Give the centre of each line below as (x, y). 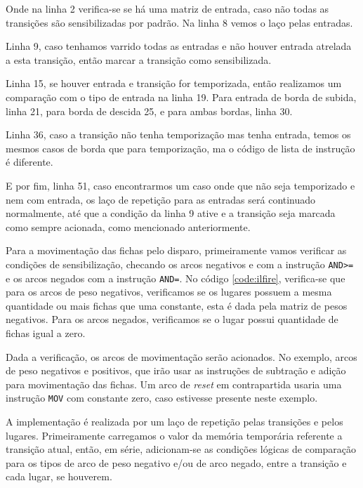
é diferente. (29, 162)
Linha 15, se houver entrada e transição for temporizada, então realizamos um (174, 83)
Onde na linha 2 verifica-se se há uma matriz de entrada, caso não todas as (167, 8)
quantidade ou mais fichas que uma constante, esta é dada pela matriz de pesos (177, 305)
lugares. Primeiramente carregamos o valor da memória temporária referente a (174, 435)
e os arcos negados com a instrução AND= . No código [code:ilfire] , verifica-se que (176, 278)
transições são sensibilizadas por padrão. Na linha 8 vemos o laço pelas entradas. (179, 22)
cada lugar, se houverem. (59, 476)
